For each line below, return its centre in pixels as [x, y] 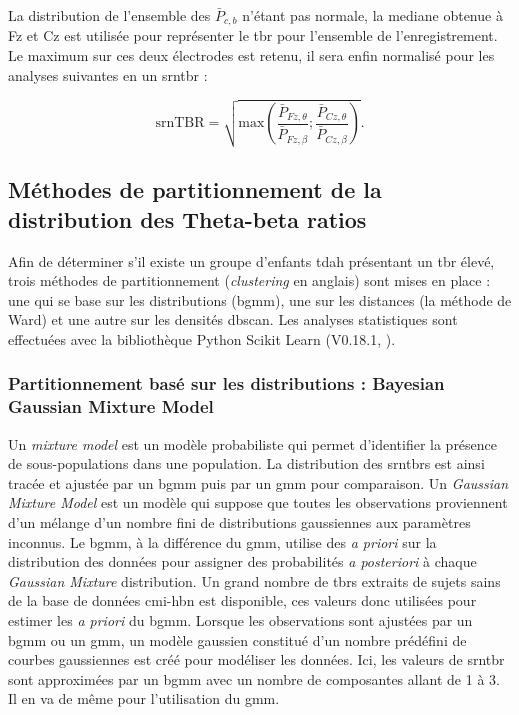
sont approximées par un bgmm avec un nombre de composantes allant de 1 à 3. [254, 678]
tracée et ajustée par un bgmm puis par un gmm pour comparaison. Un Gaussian [258, 482]
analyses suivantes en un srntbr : [108, 74]
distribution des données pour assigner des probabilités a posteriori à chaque [242, 561]
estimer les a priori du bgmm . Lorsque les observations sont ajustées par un [240, 619]
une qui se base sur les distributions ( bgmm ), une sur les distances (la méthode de [260, 299]
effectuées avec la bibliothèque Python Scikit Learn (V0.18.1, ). [202, 338]
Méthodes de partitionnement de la [195, 189]
